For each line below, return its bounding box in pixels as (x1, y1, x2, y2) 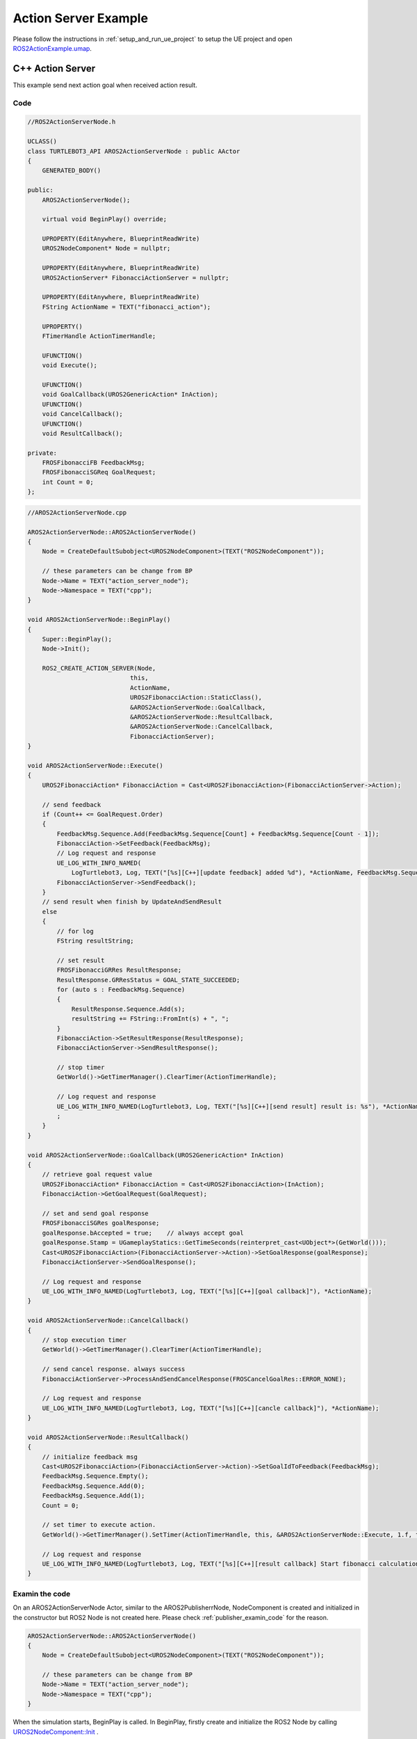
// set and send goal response (42, 1209, 149, 1217)
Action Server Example (13, 10, 149, 26)
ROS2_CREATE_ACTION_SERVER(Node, (42, 664, 156, 673)
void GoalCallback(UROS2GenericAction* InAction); (42, 390, 218, 399)
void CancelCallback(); (42, 410, 123, 418)
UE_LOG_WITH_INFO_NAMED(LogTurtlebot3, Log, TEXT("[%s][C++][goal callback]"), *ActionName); (42, 1288, 372, 1295)
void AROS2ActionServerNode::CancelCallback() (27, 1317, 189, 1324)
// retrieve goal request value (42, 1171, 153, 1178)
